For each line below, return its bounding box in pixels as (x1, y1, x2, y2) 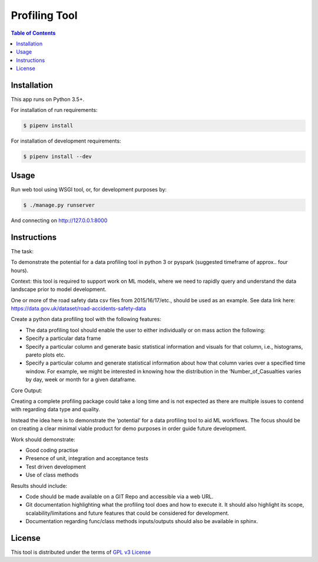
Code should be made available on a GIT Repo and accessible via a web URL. (25, 492, 214, 500)
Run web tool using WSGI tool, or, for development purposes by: (11, 186, 167, 193)
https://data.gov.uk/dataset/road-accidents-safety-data (11, 305, 147, 312)
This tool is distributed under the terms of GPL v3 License (11, 548, 151, 556)
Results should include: (11, 482, 68, 489)
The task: (11, 247, 34, 254)
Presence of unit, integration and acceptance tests (25, 455, 148, 462)
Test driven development (25, 463, 87, 470)
